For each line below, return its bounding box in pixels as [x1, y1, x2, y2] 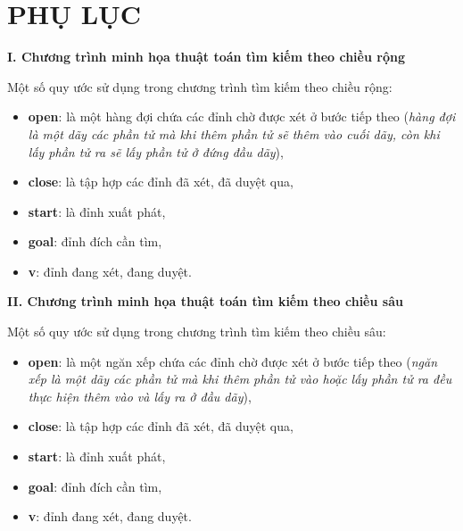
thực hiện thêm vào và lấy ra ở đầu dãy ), [28, 386, 252, 405]
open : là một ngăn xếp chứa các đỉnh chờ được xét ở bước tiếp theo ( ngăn [28, 352, 438, 370]
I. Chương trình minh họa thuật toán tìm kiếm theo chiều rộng [7, 47, 405, 66]
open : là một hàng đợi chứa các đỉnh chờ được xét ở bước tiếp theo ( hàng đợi [28, 107, 456, 126]
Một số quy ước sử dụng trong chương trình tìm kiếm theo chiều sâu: [7, 322, 386, 341]
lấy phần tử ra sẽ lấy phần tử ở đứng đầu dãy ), [28, 142, 284, 161]
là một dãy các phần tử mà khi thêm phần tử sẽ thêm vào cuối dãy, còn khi [28, 124, 440, 143]
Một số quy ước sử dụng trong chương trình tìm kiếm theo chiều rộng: [7, 77, 393, 95]
